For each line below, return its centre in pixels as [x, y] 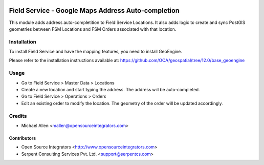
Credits [18, 116]
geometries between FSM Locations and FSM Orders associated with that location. [93, 29]
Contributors [22, 138]
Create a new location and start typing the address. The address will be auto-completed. [110, 89]
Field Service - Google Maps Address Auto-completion [94, 10]
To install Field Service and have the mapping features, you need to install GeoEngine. [96, 52]
